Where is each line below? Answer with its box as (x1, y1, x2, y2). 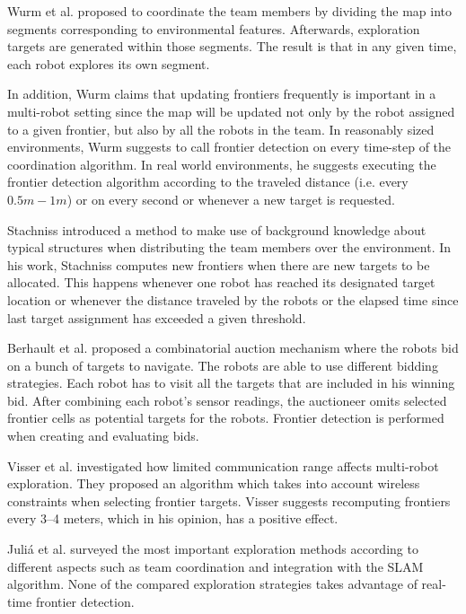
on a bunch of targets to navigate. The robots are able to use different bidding (7, 355, 438, 374)
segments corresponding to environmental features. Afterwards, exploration (7, 19, 420, 38)
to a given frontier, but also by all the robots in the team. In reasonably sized (7, 119, 435, 138)
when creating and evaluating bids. (7, 426, 199, 445)
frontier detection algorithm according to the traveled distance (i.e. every (7, 172, 409, 191)
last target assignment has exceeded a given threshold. (7, 308, 306, 327)
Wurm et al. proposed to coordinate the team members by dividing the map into (7, 2, 452, 20)
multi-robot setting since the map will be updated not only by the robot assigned (7, 101, 455, 120)
